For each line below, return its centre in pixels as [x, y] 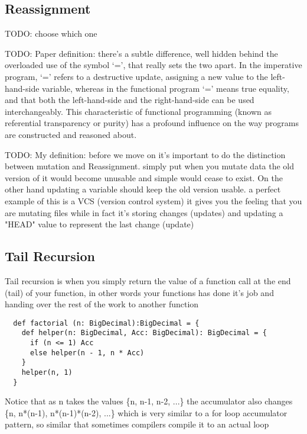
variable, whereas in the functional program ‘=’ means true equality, [166, 88]
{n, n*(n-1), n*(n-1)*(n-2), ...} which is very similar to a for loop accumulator [146, 412]
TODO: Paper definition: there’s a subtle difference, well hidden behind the [141, 53]
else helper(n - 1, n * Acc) [87, 353]
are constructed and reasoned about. [71, 134]
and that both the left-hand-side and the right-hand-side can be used [130, 100]
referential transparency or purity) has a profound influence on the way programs [152, 123]
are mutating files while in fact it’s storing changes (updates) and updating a [144, 212]
